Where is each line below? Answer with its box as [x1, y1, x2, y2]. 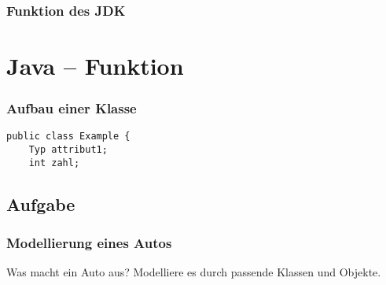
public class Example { [6, 131, 131, 142]
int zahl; [28, 157, 80, 168]
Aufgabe [6, 191, 75, 216]
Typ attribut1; [28, 144, 108, 156]
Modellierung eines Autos [6, 233, 172, 253]
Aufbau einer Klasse [6, 98, 137, 118]
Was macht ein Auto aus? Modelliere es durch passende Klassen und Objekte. [6, 264, 381, 280]
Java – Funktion [6, 50, 184, 82]
